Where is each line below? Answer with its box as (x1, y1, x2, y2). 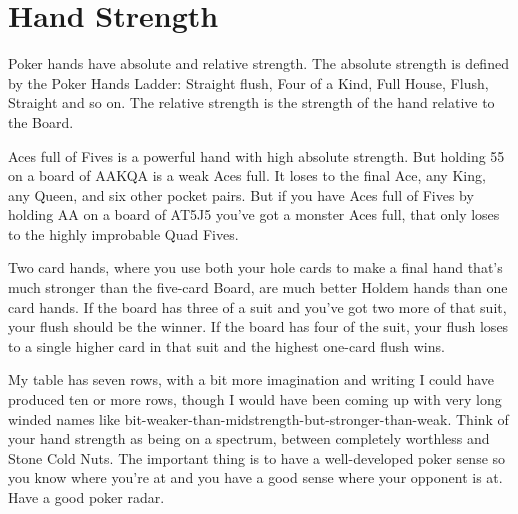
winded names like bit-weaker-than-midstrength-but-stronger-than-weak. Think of (8, 408, 509, 429)
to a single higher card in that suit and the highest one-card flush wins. (8, 335, 445, 356)
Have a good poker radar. (8, 487, 165, 507)
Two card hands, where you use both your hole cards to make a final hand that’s (8, 257, 503, 278)
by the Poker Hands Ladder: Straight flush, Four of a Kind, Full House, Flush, (8, 72, 489, 93)
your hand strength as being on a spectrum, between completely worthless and (8, 428, 490, 449)
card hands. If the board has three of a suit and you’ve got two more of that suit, (8, 296, 507, 317)
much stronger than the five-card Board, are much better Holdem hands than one (8, 277, 508, 298)
